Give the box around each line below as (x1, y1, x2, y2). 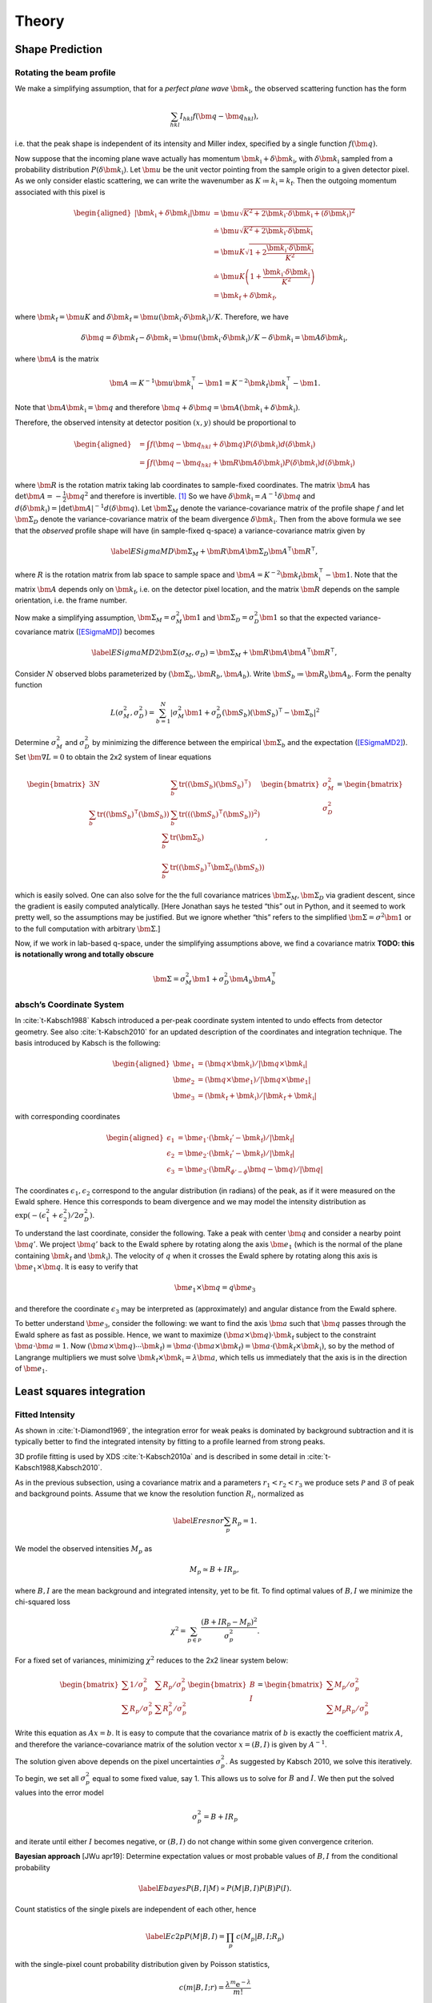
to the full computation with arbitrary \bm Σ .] (14, 924, 161, 933)
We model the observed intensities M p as (14, 1543, 153, 1555)
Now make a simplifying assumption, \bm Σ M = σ (14, 613, 177, 624)
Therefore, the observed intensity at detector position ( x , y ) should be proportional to (14, 417, 296, 427)
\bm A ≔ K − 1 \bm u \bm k (109, 377, 192, 388)
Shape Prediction (14, 42, 103, 56)
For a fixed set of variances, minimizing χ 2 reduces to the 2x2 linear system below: (14, 1654, 289, 1666)
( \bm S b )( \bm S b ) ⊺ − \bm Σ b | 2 (222, 706, 320, 719)
